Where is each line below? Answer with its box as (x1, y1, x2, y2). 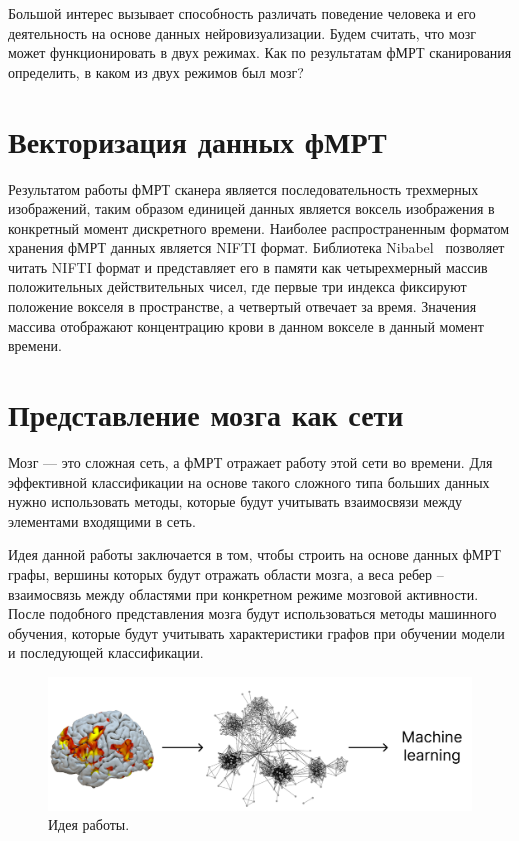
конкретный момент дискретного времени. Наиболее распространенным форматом (8, 217, 510, 238)
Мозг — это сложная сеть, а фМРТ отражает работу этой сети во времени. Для (8, 451, 493, 472)
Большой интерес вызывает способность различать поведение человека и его (8, 3, 476, 23)
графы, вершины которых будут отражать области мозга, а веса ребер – (8, 563, 444, 584)
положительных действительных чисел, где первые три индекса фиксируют (8, 276, 467, 297)
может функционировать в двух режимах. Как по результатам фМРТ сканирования (8, 42, 512, 63)
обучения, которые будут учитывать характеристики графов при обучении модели (8, 622, 505, 643)
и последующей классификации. (8, 642, 204, 663)
